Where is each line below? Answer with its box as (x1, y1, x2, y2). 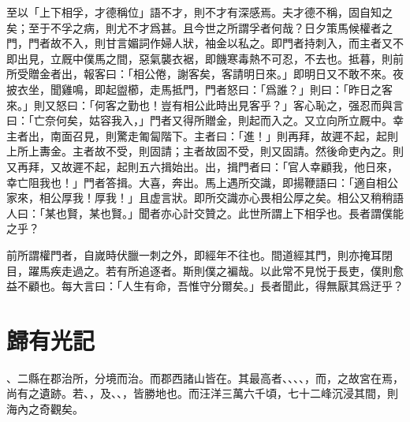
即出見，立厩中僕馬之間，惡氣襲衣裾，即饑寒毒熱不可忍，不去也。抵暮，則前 (6, 50, 404, 66)
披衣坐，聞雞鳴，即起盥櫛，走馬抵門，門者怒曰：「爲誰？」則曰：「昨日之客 (6, 80, 393, 97)
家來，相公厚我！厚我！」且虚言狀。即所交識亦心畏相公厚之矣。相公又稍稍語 (6, 189, 404, 206)
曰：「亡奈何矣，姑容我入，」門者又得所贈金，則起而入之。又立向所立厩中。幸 (6, 112, 404, 129)
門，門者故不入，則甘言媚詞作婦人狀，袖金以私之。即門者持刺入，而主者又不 (6, 35, 404, 51)
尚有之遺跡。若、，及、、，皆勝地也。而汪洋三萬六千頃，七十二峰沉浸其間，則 (6, 385, 398, 401)
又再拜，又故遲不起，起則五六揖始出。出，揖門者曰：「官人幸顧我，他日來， (6, 158, 398, 174)
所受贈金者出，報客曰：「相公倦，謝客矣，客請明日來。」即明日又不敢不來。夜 (6, 65, 404, 82)
